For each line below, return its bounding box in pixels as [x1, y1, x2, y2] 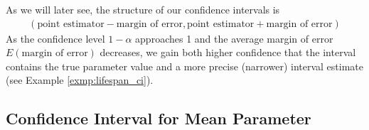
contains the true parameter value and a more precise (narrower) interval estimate [6, 58, 363, 73]
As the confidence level [6, 31, 105, 45]
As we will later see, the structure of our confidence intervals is [6, 2, 280, 16]
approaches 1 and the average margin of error [135, 31, 333, 45]
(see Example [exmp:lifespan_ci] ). [6, 72, 154, 87]
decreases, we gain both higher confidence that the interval [100, 45, 356, 60]
